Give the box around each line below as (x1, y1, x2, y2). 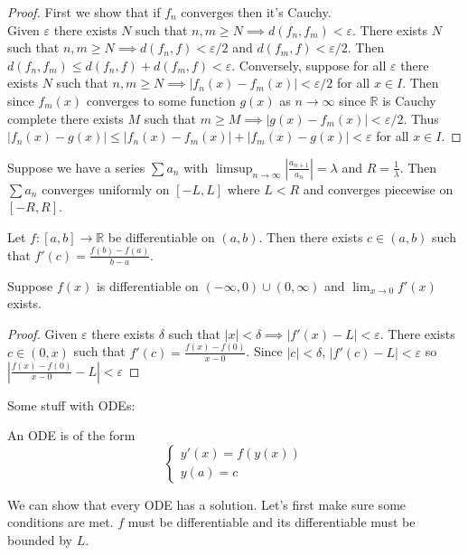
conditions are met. (7, 513, 114, 531)
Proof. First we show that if (7, 3, 161, 21)
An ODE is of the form (7, 426, 136, 445)
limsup (215, 162, 253, 175)
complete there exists (7, 108, 124, 127)
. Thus (403, 108, 439, 127)
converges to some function (86, 90, 236, 109)
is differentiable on (96, 276, 199, 295)
